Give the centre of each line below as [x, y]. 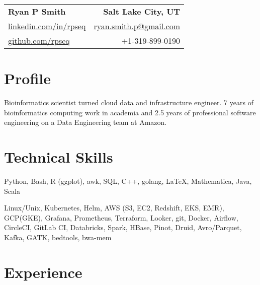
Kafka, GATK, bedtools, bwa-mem [58, 237]
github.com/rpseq [39, 41]
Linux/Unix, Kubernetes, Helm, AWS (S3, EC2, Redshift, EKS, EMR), [114, 208]
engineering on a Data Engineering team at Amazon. [85, 122]
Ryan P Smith [37, 11]
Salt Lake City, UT [142, 11]
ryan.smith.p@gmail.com [137, 26]
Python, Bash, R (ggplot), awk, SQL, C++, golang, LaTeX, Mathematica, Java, [128, 181]
